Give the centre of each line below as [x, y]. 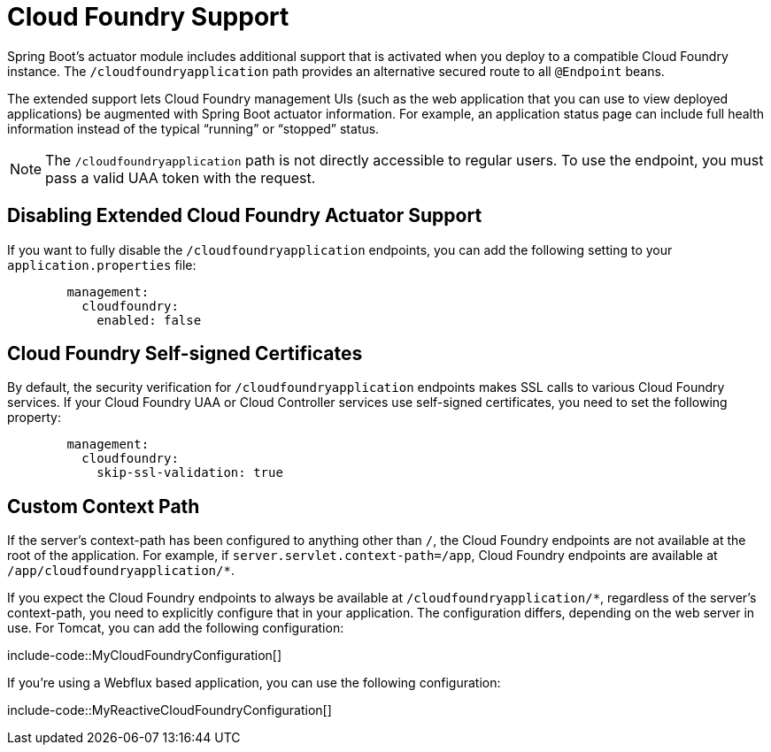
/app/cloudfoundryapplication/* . [121, 571]
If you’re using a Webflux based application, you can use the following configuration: [254, 683]
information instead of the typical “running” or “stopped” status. [193, 128]
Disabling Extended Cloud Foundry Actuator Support [245, 216]
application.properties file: [102, 265]
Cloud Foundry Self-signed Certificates [185, 354]
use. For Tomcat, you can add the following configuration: [176, 628]
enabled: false [149, 320]
